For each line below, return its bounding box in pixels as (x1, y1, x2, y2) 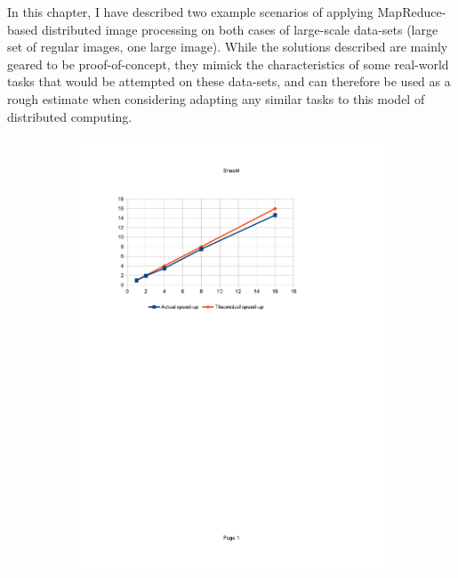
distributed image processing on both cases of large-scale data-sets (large (41, 20, 438, 38)
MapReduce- (377, 3, 446, 20)
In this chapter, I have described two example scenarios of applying (7, 3, 374, 20)
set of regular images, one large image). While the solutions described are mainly (7, 37, 448, 56)
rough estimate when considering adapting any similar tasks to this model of (7, 89, 425, 108)
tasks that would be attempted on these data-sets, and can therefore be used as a (7, 72, 451, 91)
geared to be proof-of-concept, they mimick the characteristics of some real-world (7, 54, 449, 73)
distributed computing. (7, 107, 133, 125)
